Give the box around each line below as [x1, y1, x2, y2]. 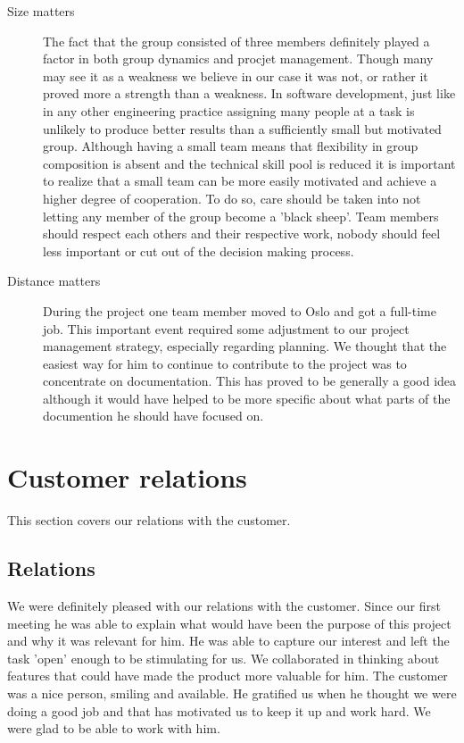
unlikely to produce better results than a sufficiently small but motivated [43, 119, 442, 138]
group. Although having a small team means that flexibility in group [43, 137, 418, 155]
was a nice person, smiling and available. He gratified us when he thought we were [7, 683, 457, 702]
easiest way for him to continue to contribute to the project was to [43, 354, 407, 372]
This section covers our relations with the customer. [7, 511, 291, 530]
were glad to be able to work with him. [7, 719, 220, 738]
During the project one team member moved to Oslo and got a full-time [43, 301, 436, 320]
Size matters [7, 2, 75, 20]
